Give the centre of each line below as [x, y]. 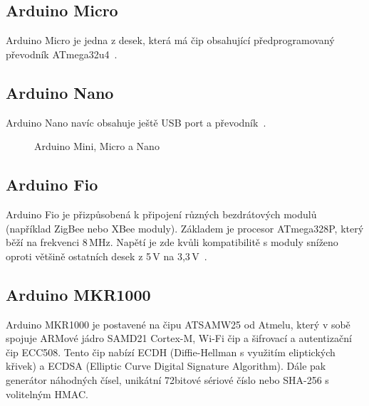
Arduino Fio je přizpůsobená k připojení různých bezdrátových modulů [161, 214]
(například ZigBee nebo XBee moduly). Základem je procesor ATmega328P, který [185, 228]
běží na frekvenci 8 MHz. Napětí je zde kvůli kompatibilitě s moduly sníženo [172, 242]
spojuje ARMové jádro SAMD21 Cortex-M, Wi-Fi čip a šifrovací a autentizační [179, 338]
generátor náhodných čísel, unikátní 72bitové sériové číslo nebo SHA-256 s [167, 379]
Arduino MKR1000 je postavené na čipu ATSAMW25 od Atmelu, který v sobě [178, 324]
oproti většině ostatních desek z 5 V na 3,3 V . [106, 256]
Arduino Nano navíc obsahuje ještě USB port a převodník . [136, 122]
